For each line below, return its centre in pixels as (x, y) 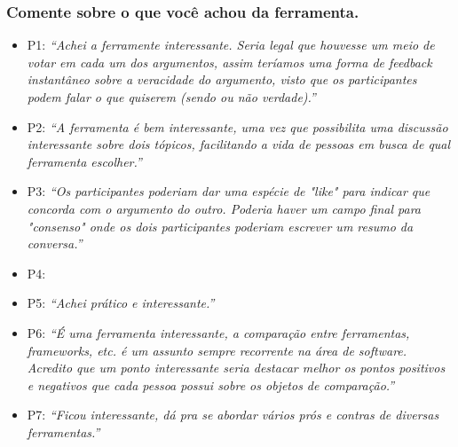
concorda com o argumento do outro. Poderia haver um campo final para (224, 208)
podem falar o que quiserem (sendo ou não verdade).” (171, 97)
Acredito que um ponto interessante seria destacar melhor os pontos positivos (236, 368)
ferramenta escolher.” (84, 161)
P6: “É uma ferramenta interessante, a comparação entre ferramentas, (218, 332)
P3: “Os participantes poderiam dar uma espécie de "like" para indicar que (229, 191)
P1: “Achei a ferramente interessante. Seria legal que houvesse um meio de (231, 45)
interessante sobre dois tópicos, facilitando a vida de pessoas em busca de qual (239, 144)
